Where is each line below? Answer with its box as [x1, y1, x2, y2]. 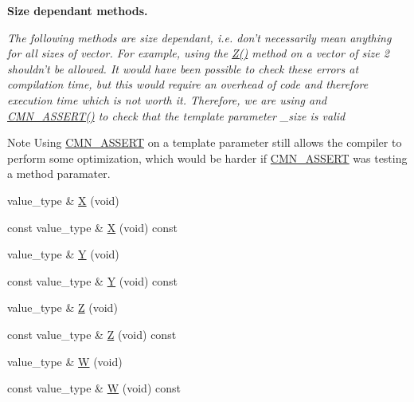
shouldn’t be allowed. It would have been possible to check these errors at [7, 60, 359, 77]
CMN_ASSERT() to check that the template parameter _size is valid [7, 107, 346, 124]
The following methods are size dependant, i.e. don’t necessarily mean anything [7, 29, 392, 45]
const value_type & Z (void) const [7, 325, 177, 342]
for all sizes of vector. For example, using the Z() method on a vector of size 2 [7, 45, 389, 61]
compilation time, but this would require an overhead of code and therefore [7, 76, 369, 93]
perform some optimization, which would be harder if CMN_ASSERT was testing [7, 149, 408, 166]
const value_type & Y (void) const [7, 272, 178, 289]
